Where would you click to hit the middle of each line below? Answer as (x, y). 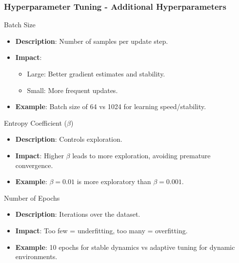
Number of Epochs (32, 197)
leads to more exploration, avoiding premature (141, 155)
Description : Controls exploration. (69, 139)
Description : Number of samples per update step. (92, 41)
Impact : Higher (40, 155)
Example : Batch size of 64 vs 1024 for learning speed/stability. (111, 106)
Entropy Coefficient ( (35, 122)
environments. (36, 256)
